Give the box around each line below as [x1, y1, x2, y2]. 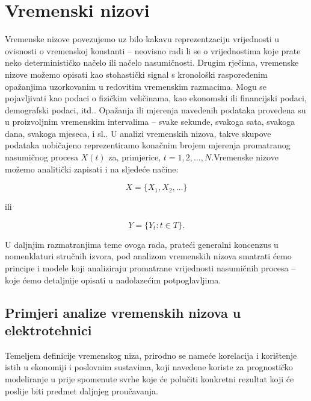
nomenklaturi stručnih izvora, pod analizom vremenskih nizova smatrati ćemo [5, 250, 292, 262]
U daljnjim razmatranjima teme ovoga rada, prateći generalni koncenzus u [5, 238, 279, 250]
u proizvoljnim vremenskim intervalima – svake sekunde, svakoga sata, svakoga [5, 115, 295, 128]
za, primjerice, [108, 151, 161, 163]
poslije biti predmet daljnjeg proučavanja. [5, 384, 158, 397]
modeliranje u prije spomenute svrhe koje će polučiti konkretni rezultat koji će [5, 373, 294, 385]
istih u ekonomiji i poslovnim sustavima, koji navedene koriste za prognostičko [5, 361, 293, 373]
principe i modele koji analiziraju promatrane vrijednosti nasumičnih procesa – [5, 262, 296, 274]
